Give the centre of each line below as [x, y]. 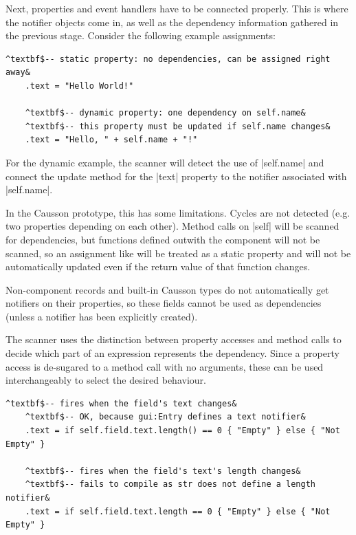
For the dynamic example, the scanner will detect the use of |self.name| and [165, 162]
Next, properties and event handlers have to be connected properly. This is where [177, 8]
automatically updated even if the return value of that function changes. [158, 266]
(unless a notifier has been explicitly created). [102, 316]
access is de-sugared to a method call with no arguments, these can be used [165, 366]
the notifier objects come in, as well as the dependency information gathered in [172, 22]
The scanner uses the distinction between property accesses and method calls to [174, 339]
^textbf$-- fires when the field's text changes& [121, 403]
